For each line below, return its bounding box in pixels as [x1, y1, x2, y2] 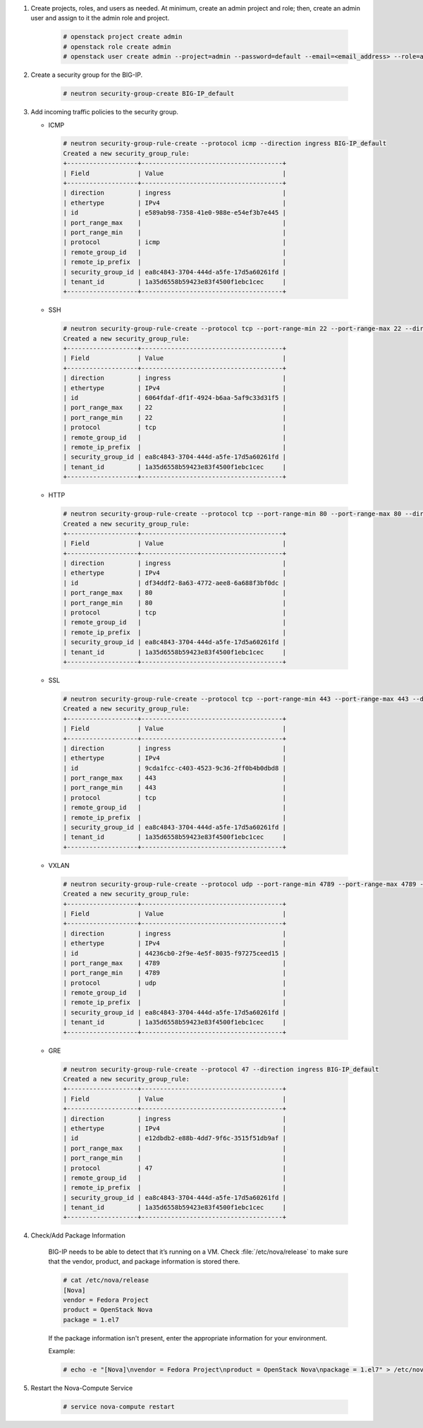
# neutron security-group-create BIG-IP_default [63, 90, 235, 98]
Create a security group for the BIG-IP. [30, 71, 143, 79]
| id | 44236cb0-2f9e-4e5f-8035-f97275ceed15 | [63, 949, 287, 957]
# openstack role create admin [63, 42, 172, 51]
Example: [48, 1347, 75, 1355]
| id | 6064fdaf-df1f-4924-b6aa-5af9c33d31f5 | [63, 394, 287, 402]
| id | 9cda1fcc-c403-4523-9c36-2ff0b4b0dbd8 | [63, 764, 287, 772]
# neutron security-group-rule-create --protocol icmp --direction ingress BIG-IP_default [63, 140, 387, 147]
